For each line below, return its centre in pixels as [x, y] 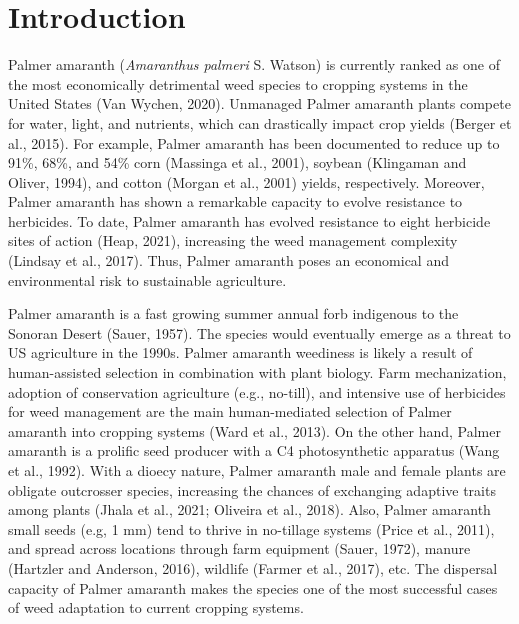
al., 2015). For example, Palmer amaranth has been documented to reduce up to [254, 142]
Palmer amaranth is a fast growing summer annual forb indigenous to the [233, 313]
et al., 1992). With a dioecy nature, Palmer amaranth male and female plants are [257, 470]
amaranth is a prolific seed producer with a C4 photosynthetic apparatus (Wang [254, 450]
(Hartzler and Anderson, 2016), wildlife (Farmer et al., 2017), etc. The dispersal [253, 567]
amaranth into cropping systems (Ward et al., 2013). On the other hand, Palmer [254, 430]
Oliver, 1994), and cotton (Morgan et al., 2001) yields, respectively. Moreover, [246, 181]
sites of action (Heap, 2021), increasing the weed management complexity [233, 240]
